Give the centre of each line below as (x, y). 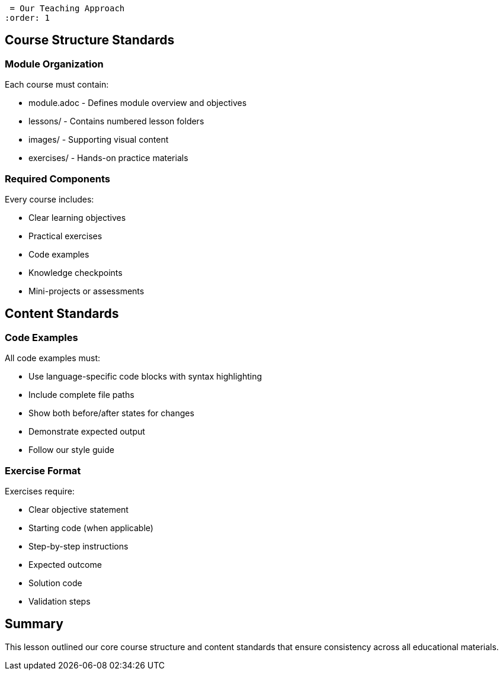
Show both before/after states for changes (111, 413)
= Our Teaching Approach (67, 8)
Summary (34, 624)
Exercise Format (43, 470)
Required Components (57, 179)
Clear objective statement (79, 509)
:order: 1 (27, 18)
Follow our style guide (71, 450)
